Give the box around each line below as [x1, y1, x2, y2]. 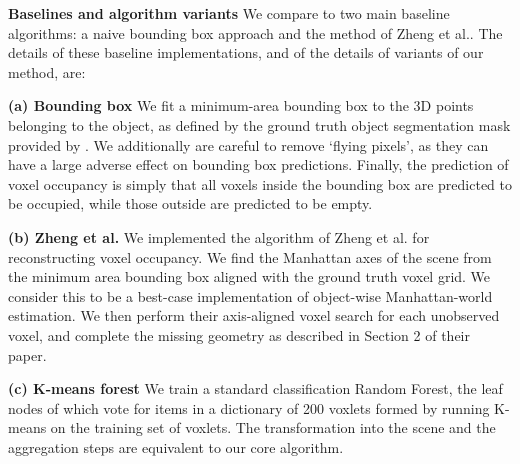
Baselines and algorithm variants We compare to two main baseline [8, 3, 450, 23]
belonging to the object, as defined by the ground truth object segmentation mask [8, 114, 511, 135]
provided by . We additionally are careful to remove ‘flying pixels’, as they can [8, 134, 489, 155]
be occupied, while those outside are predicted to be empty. [8, 193, 373, 214]
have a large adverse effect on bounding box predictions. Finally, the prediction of [8, 154, 509, 175]
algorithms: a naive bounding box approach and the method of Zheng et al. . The [8, 22, 503, 43]
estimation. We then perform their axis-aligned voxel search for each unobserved [8, 305, 500, 326]
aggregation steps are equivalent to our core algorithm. [8, 436, 344, 457]
